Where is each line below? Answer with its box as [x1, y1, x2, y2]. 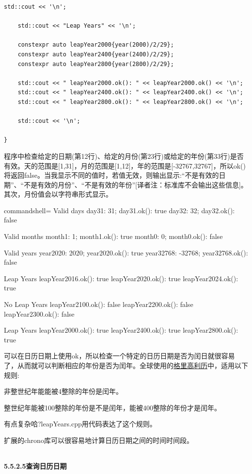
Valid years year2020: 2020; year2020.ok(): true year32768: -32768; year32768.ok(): [4, 247, 248, 257]
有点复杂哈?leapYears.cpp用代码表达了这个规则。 [4, 419, 157, 429]
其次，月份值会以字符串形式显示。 [4, 189, 112, 199]
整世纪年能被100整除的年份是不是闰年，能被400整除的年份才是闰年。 [4, 402, 221, 412]
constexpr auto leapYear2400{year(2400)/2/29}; [17, 51, 174, 58]
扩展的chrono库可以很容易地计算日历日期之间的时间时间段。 [4, 435, 193, 445]
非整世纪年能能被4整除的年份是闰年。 [4, 386, 123, 396]
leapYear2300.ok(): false [4, 308, 75, 319]
